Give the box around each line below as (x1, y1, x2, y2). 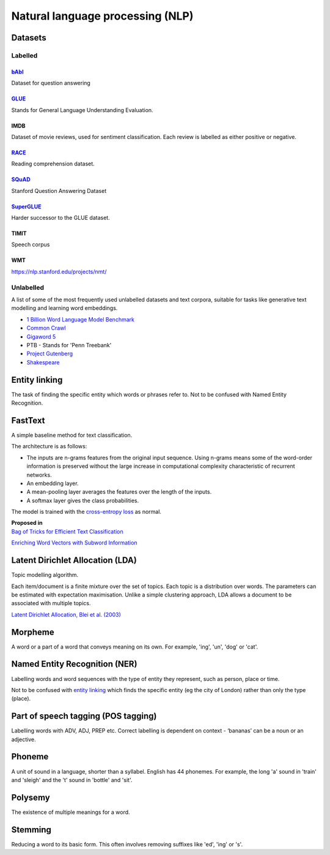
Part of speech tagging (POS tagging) (11, 711, 157, 721)
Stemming (11, 824, 52, 835)
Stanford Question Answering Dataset (11, 187, 107, 194)
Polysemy (11, 792, 50, 802)
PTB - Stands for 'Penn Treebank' (26, 341, 112, 348)
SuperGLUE (11, 203, 42, 210)
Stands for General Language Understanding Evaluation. (11, 106, 153, 113)
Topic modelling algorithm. (11, 571, 79, 579)
